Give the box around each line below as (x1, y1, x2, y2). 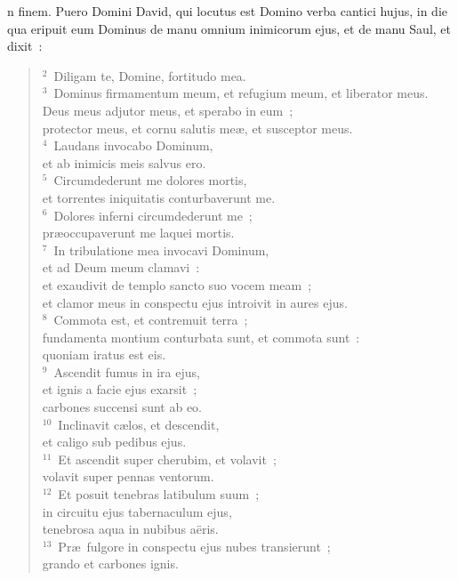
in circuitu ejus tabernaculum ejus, (42, 502, 232, 520)
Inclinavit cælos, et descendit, (58, 415, 220, 433)
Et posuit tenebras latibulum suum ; (58, 485, 260, 503)
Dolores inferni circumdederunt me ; (53, 205, 253, 224)
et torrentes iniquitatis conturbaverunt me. (42, 188, 276, 206)
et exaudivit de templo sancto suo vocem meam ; (42, 275, 312, 294)
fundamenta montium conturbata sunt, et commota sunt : (42, 327, 360, 346)
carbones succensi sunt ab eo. (42, 398, 203, 416)
